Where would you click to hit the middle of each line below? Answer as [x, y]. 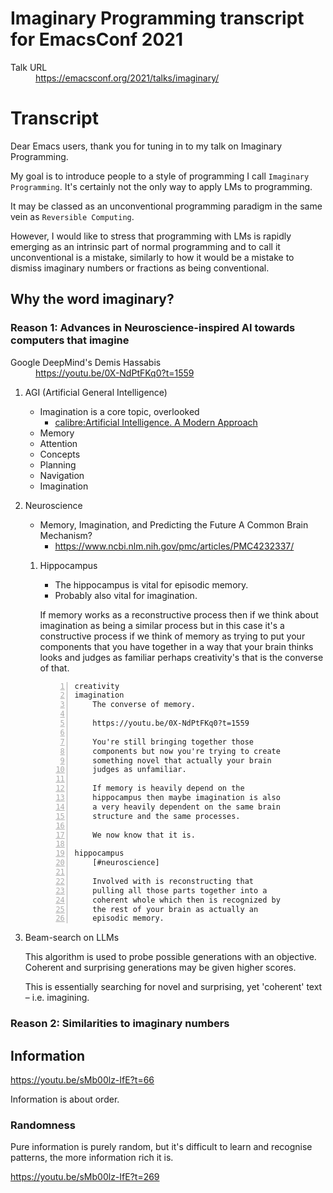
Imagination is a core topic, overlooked [119, 411]
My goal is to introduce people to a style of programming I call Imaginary [160, 176]
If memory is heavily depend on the [168, 788]
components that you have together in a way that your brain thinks [176, 646]
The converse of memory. [144, 705]
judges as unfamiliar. [139, 770]
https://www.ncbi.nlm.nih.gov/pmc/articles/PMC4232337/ [174, 546]
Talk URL [29, 67]
